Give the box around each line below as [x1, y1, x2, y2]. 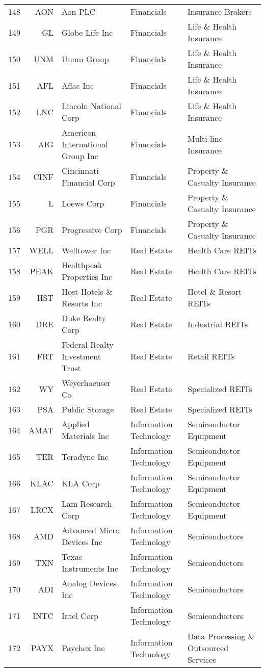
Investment [61, 350, 101, 362]
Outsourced [187, 642, 229, 654]
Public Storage [61, 403, 114, 415]
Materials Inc [61, 430, 109, 442]
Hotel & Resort [187, 286, 242, 297]
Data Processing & [187, 630, 255, 642]
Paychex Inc [61, 642, 105, 654]
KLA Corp [61, 477, 100, 489]
